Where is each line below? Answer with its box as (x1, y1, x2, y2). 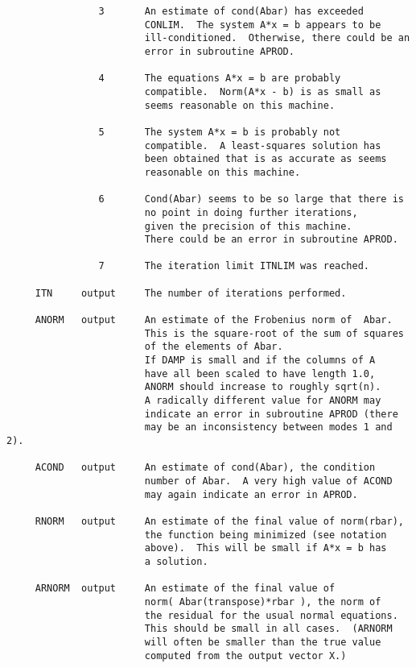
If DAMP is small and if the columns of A (144, 355, 376, 367)
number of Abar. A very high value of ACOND (144, 475, 393, 487)
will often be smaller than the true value (144, 636, 381, 648)
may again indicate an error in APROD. (144, 488, 358, 500)
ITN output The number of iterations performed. (35, 287, 347, 299)
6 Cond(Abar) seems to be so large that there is (98, 193, 404, 205)
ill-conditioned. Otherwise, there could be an (144, 32, 410, 44)
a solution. (144, 555, 208, 567)
